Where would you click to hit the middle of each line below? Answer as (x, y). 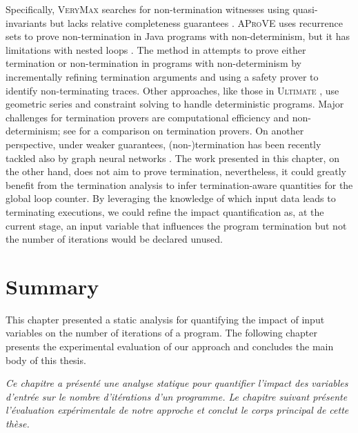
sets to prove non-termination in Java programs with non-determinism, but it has (178, 36)
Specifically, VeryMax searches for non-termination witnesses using (148, 9)
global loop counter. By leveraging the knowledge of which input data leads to (171, 198)
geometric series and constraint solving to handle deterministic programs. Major (175, 104)
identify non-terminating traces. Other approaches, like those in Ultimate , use (172, 90)
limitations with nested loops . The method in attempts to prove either (156, 49)
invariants (26, 22)
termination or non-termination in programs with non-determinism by (153, 63)
